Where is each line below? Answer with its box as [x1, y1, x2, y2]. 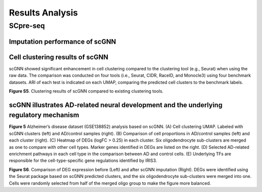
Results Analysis [9, 7, 78, 18]
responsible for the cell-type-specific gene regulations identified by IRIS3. [9, 158, 157, 163]
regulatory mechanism [9, 111, 80, 119]
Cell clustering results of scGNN [9, 53, 109, 61]
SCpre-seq [9, 21, 45, 30]
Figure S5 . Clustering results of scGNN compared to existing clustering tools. [9, 88, 164, 94]
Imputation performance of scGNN [9, 37, 116, 46]
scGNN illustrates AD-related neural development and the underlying [9, 101, 223, 109]
